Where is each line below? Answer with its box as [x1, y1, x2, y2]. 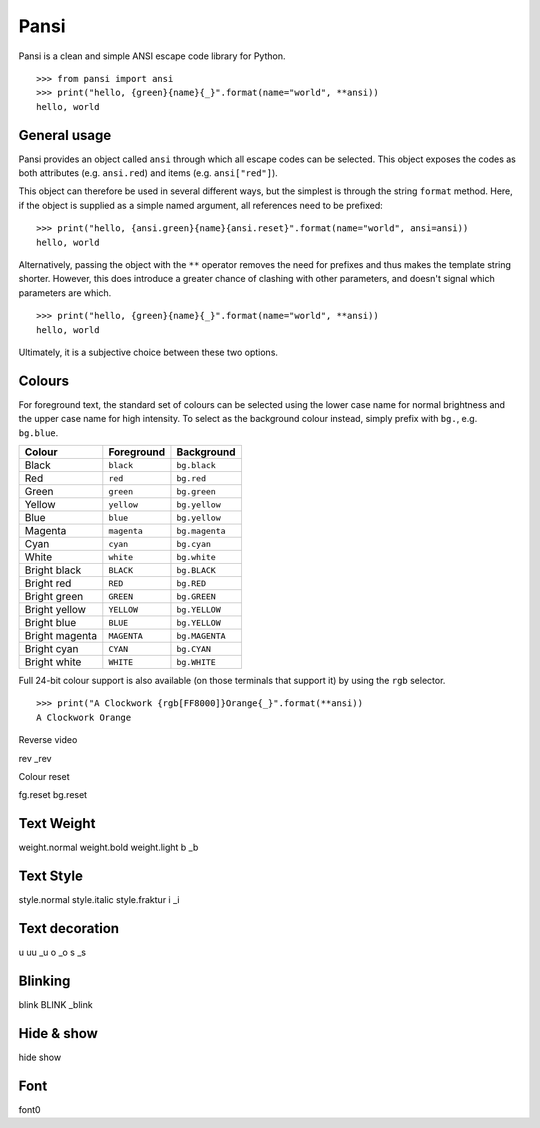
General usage [18, 126, 112, 144]
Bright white [24, 655, 82, 669]
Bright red [24, 576, 72, 590]
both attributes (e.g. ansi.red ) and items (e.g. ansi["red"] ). [18, 167, 279, 179]
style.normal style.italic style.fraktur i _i [18, 894, 180, 906]
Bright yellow [24, 603, 87, 616]
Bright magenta [24, 629, 98, 642]
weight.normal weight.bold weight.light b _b [18, 841, 199, 854]
